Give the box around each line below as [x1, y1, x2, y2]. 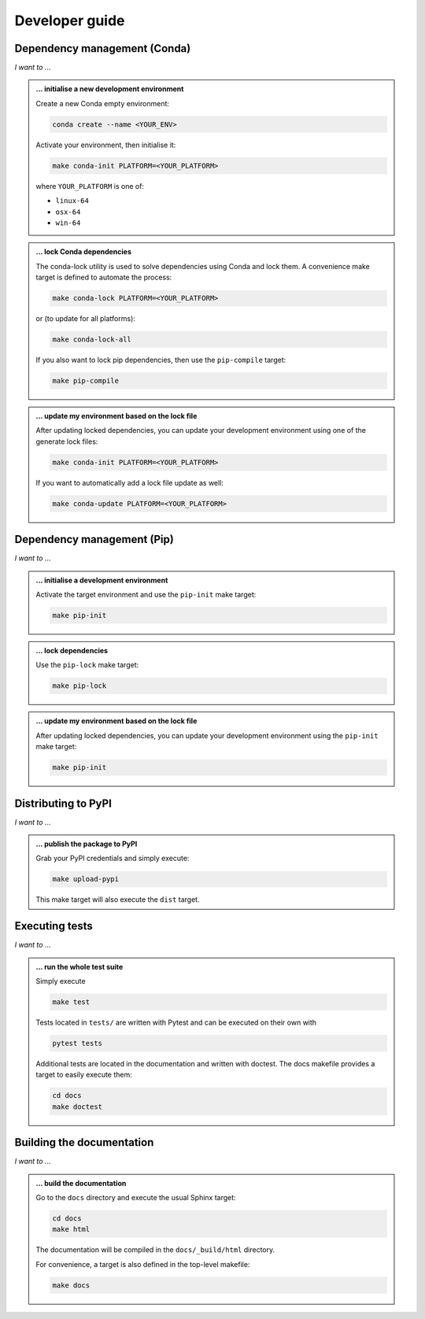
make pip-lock [52, 682, 107, 690]
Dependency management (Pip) [14, 533, 175, 546]
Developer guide [14, 12, 125, 29]
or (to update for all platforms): [35, 314, 135, 323]
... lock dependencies [35, 646, 109, 656]
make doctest [52, 1102, 102, 1111]
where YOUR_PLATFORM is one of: [35, 181, 145, 190]
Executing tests [14, 919, 94, 933]
